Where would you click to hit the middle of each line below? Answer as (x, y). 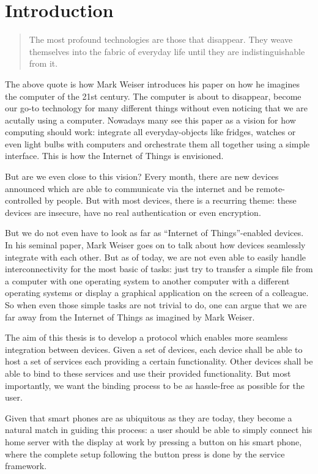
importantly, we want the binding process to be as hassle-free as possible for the (155, 385)
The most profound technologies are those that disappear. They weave (161, 39)
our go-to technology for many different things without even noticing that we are (156, 108)
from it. (43, 63)
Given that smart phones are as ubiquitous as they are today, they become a (149, 417)
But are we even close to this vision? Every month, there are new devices (142, 176)
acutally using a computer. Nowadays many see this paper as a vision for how (150, 120)
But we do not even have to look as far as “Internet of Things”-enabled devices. (154, 233)
